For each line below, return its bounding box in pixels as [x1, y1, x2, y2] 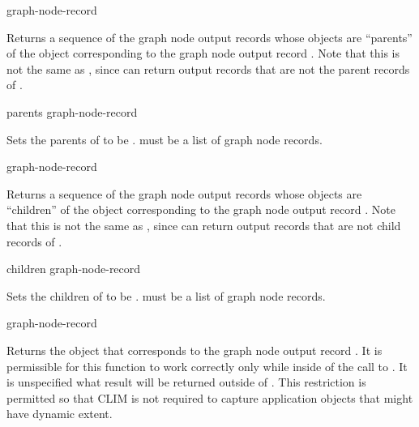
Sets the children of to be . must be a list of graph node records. [6, 287, 326, 304]
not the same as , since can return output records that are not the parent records [6, 60, 410, 77]
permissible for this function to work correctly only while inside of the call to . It [6, 357, 408, 374]
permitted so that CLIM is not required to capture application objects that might [6, 389, 413, 406]
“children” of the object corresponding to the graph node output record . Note [6, 201, 395, 218]
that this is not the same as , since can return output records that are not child [6, 216, 401, 233]
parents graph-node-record [6, 103, 138, 120]
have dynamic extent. [6, 405, 113, 422]
